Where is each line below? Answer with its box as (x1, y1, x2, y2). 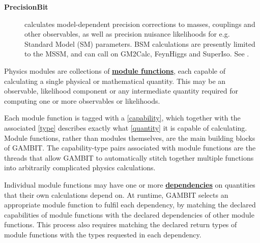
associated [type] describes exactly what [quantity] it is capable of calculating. (4, 122, 247, 133)
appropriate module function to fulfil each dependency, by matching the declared (4, 199, 256, 210)
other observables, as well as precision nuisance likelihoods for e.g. (24, 28, 230, 39)
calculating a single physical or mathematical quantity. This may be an (4, 75, 226, 86)
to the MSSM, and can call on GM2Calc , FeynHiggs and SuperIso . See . (24, 48, 249, 59)
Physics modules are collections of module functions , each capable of (4, 65, 226, 76)
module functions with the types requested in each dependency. (4, 229, 201, 239)
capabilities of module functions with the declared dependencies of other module (4, 209, 254, 220)
